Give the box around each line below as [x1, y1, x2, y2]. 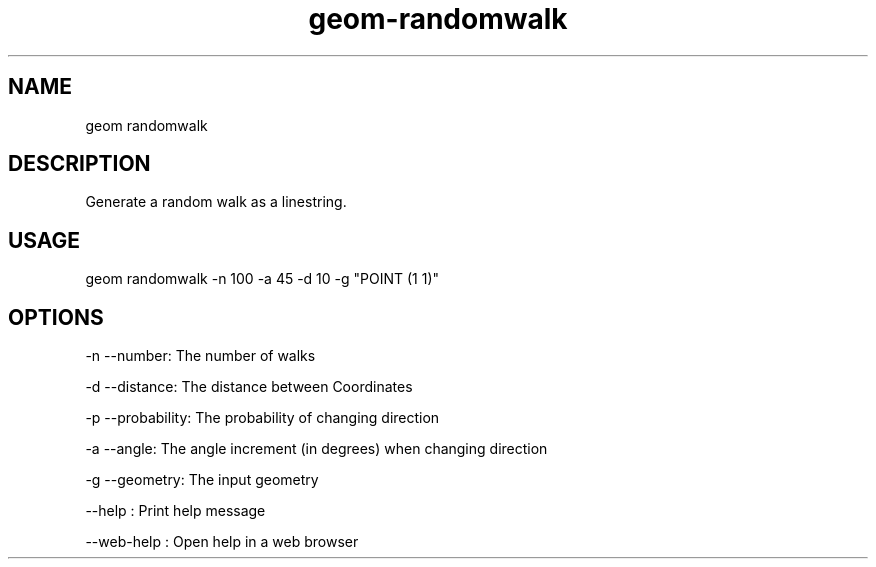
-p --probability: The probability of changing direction [85, 409, 440, 427]
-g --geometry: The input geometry [85, 471, 319, 489]
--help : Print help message [85, 502, 266, 520]
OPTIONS [8, 304, 104, 330]
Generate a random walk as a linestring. [85, 193, 347, 211]
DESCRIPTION [8, 151, 151, 177]
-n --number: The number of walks [85, 347, 316, 365]
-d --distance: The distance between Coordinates [85, 378, 413, 396]
